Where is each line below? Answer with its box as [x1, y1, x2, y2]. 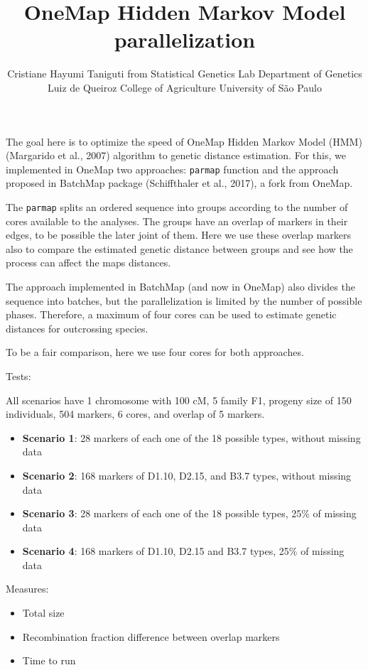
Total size [22, 605, 65, 620]
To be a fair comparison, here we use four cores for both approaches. [6, 345, 304, 360]
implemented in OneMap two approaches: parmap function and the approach [6, 161, 339, 176]
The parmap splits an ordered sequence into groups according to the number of [6, 199, 348, 214]
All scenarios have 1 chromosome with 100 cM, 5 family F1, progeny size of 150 [6, 392, 352, 407]
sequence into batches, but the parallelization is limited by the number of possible [6, 293, 362, 308]
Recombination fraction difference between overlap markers [22, 629, 280, 644]
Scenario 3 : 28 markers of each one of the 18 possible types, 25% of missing [22, 506, 357, 521]
